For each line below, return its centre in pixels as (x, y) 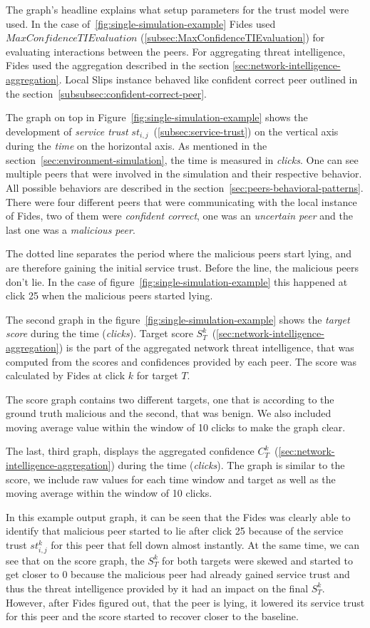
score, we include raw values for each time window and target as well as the (171, 479)
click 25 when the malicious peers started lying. (109, 295)
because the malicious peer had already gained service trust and (210, 574)
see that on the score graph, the (75, 560)
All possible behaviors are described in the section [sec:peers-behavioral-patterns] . (185, 187)
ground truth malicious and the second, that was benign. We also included (169, 413)
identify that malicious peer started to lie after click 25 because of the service (175, 531)
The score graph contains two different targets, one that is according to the (170, 399)
